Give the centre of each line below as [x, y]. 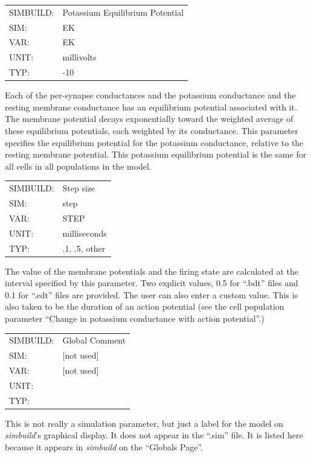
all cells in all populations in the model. [78, 166]
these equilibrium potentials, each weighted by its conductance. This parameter [152, 130]
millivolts [79, 57]
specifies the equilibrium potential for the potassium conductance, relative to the [154, 142]
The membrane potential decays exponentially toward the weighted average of [149, 119]
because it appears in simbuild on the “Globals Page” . [104, 446]
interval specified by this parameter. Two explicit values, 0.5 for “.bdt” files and [152, 283]
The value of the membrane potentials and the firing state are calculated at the [152, 271]
